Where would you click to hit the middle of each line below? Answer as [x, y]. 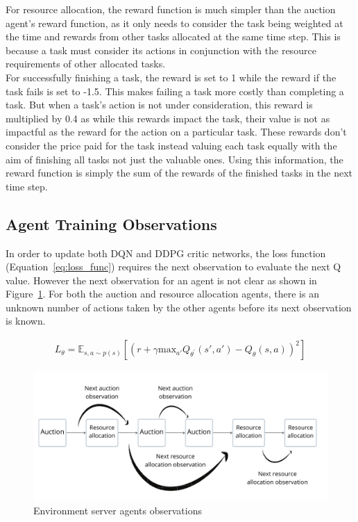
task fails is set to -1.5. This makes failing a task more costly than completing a [175, 91]
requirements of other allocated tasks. [86, 64]
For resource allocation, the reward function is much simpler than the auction [171, 9]
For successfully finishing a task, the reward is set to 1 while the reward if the [171, 77]
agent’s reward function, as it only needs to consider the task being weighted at [174, 23]
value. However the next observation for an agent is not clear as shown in [161, 280]
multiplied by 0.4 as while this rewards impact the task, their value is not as [168, 118]
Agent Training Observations [111, 223]
